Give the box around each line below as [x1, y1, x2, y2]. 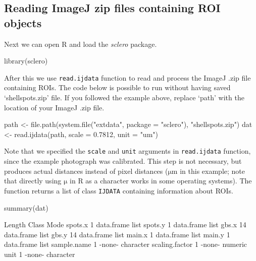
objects [4, 15, 42, 30]
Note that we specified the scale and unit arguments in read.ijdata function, [4, 146, 251, 156]
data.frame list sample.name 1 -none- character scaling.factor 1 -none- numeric [4, 239, 247, 249]
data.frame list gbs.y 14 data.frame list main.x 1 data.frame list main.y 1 [4, 229, 230, 239]
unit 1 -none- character [4, 248, 75, 259]
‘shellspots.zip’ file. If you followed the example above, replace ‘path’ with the [4, 92, 244, 103]
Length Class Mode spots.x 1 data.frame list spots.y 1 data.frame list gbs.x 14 [4, 219, 246, 230]
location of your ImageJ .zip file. [4, 102, 105, 112]
